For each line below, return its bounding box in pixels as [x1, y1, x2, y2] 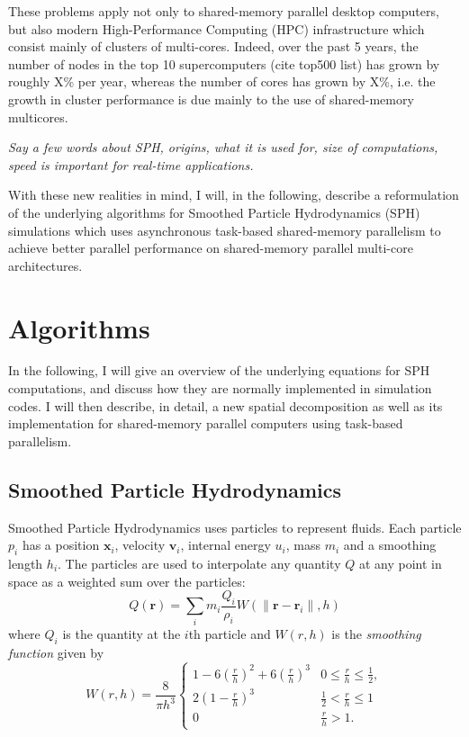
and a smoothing [343, 535, 437, 554]
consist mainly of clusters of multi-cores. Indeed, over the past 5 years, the [8, 37, 419, 56]
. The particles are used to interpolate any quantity [58, 554, 341, 572]
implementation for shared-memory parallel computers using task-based [8, 414, 403, 433]
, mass [285, 535, 321, 554]
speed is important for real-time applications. [8, 155, 254, 174]
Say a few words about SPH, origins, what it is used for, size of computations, [8, 138, 438, 157]
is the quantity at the [62, 624, 181, 643]
